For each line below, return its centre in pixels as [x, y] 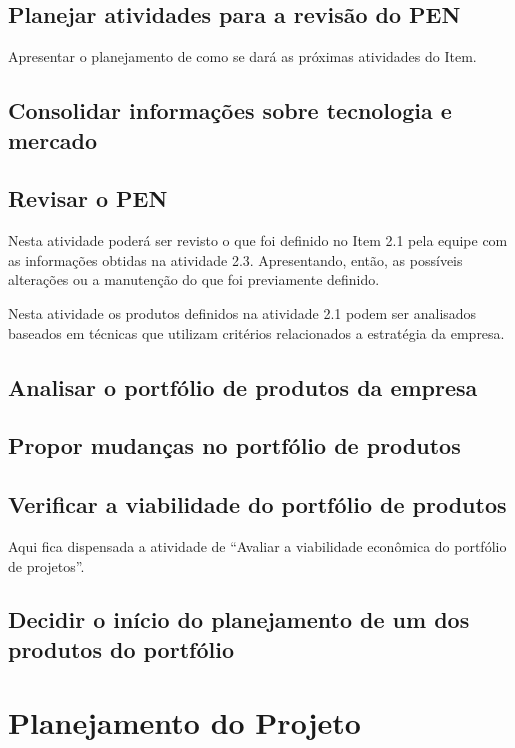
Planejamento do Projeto [184, 722]
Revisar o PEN [88, 198]
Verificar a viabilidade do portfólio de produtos [257, 504]
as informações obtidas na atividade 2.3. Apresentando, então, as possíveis [235, 259]
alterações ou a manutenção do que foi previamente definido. [194, 279]
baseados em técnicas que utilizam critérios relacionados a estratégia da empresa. [256, 332]
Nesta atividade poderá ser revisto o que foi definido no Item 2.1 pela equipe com [258, 240]
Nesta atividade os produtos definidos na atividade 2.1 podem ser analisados [242, 312]
